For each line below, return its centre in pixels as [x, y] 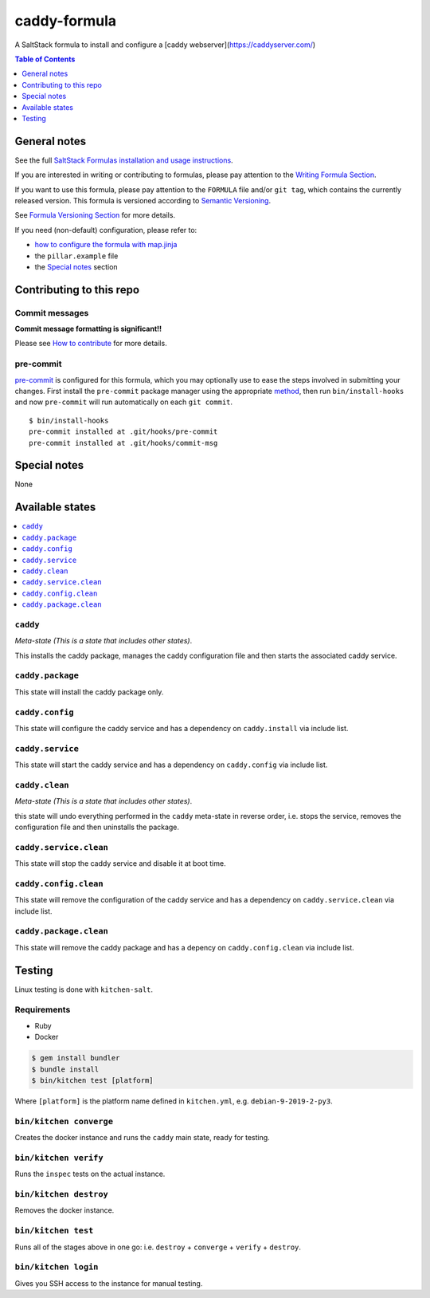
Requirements [43, 1010]
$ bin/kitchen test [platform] [93, 1080]
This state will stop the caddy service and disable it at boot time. [120, 863]
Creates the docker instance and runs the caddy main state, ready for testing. [142, 1138]
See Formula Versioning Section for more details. [95, 215]
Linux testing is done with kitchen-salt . [84, 989]
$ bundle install [65, 1069]
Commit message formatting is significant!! [88, 329]
